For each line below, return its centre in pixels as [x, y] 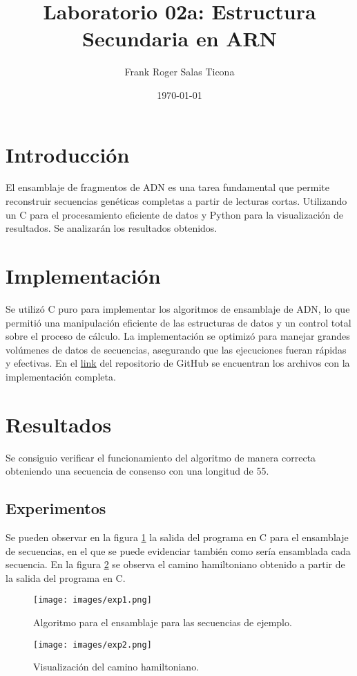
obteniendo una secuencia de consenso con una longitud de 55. [137, 471]
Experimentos [56, 508]
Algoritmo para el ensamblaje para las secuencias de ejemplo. [163, 622]
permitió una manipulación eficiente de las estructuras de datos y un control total [178, 322]
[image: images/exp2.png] [93, 645]
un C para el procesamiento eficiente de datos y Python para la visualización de [174, 214]
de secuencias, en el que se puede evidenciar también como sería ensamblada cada [178, 550]
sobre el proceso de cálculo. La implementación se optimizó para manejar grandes [178, 336]
